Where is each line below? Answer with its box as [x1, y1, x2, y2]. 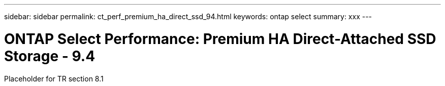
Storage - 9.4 [4, 47, 96, 65]
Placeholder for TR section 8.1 [4, 74, 104, 83]
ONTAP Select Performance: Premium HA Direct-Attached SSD [4, 30, 436, 48]
